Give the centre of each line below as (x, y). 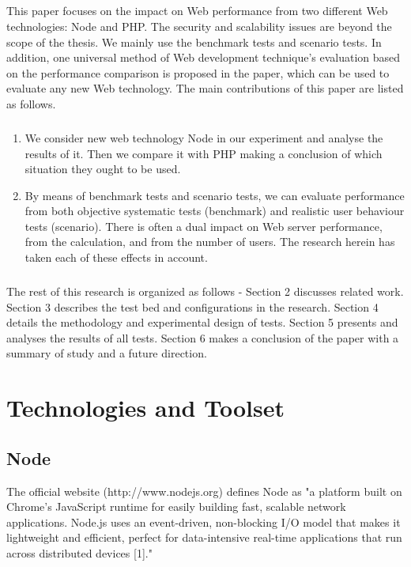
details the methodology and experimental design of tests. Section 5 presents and (202, 322)
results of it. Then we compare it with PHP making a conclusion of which (204, 153)
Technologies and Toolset (145, 408)
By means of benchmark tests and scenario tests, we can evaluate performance (215, 195)
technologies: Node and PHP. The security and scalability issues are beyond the (199, 26)
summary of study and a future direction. (107, 353)
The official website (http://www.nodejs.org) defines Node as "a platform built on (204, 491)
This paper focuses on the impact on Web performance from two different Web (197, 11)
